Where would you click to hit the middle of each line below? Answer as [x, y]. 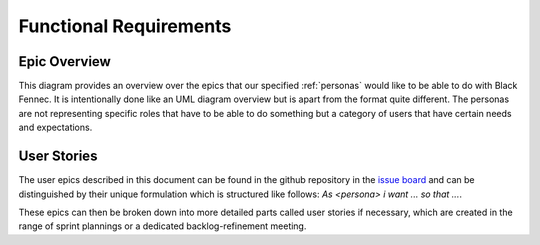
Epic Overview [65, 61]
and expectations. [55, 127]
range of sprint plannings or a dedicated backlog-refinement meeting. [162, 226]
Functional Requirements [125, 26]
